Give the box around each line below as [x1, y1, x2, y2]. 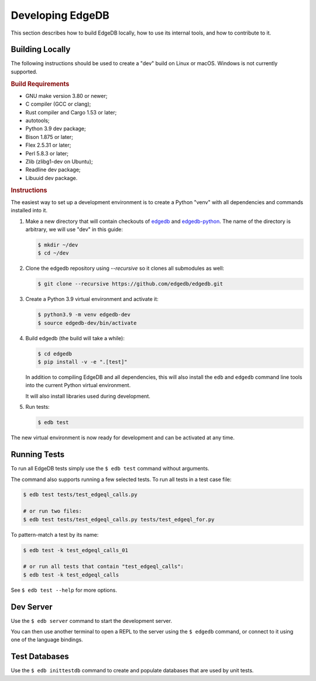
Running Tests [11, 449, 64, 460]
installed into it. [11, 207, 48, 214]
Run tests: [25, 404, 50, 411]
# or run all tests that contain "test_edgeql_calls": [23, 563, 184, 570]
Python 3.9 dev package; [25, 125, 86, 132]
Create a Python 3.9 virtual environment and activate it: [25, 296, 159, 303]
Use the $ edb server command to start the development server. [11, 617, 173, 624]
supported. [11, 68, 37, 75]
